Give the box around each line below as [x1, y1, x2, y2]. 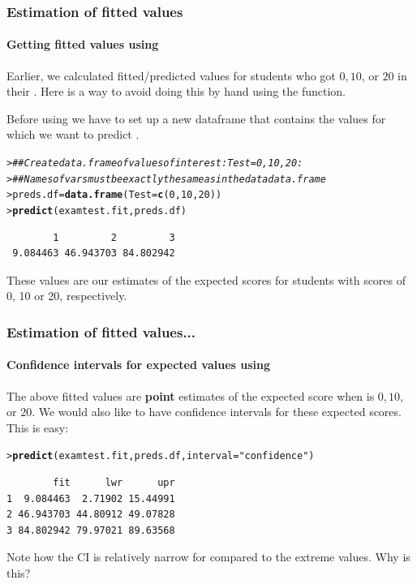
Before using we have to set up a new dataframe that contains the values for [6, 109, 386, 127]
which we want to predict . [6, 126, 140, 143]
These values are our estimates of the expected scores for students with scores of [6, 271, 406, 288]
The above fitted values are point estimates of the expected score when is [6, 387, 375, 404]
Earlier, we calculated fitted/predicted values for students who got [6, 67, 336, 84]
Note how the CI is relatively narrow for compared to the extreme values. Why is [6, 548, 411, 565]
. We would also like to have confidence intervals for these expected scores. [32, 403, 402, 420]
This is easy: [6, 419, 69, 436]
